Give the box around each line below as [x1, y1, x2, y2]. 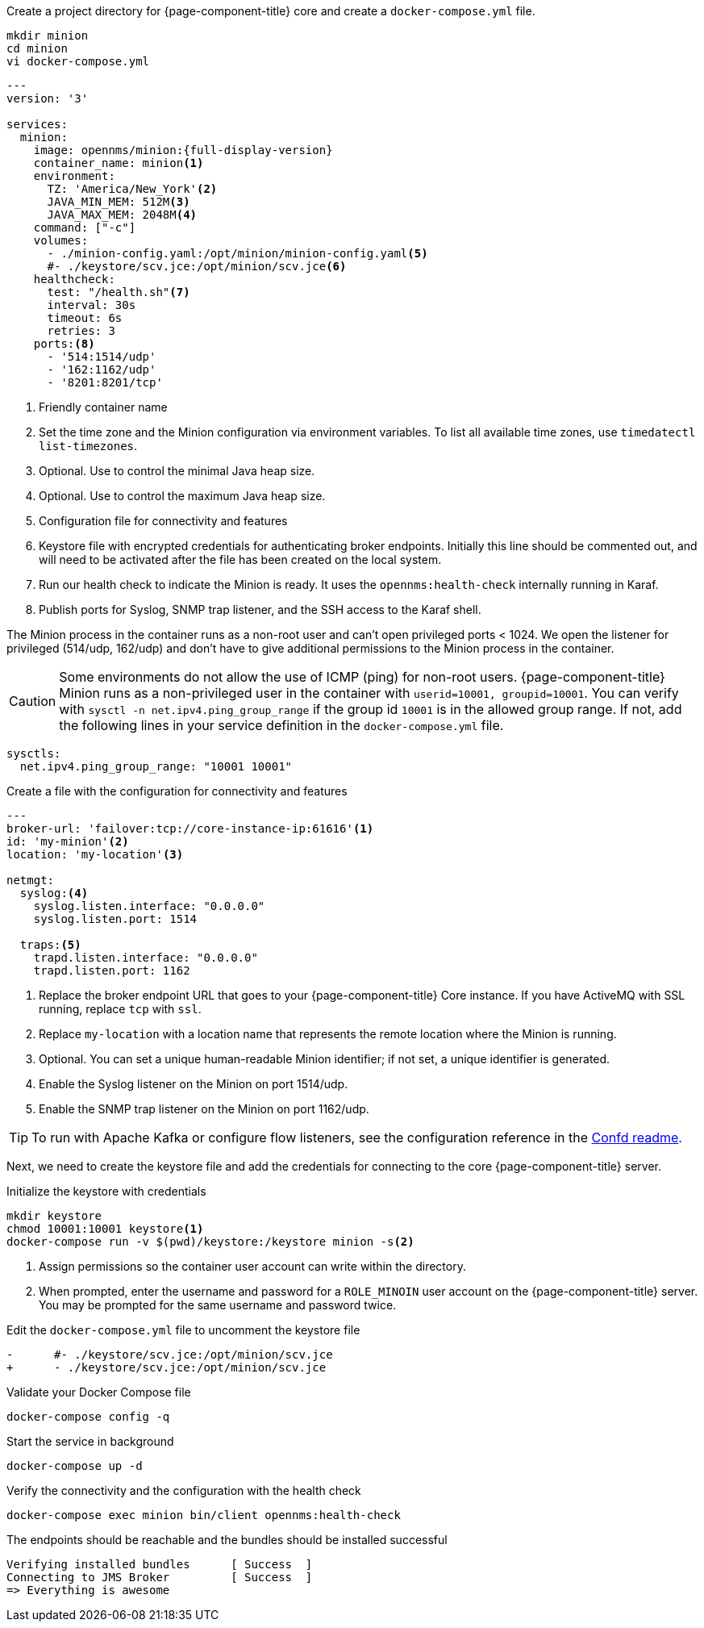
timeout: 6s [47, 311, 123, 324]
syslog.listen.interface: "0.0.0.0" [33, 900, 265, 912]
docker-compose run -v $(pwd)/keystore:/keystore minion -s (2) [6, 1235, 414, 1248]
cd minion [6, 42, 68, 55]
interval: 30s [47, 298, 136, 311]
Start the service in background [6, 1434, 174, 1448]
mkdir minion [6, 29, 89, 42]
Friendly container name [39, 400, 168, 414]
